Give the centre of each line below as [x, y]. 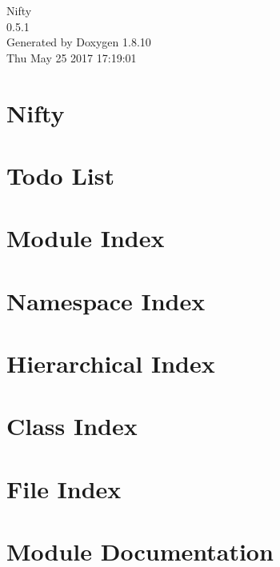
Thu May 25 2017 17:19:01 [72, 57]
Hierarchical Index [111, 363]
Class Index [72, 426]
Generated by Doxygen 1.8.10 [79, 42]
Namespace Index [106, 300]
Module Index [86, 238]
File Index [64, 488]
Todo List [60, 175]
